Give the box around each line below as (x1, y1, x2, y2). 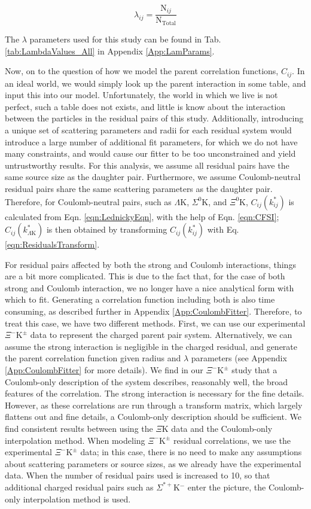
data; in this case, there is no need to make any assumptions (80, 446, 302, 458)
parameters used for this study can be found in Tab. (29, 32, 221, 45)
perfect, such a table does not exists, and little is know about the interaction (5, 100, 286, 112)
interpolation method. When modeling (5, 434, 145, 446)
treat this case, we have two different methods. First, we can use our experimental (5, 316, 306, 329)
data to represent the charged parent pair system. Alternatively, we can (30, 328, 292, 341)
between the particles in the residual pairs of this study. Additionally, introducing (5, 112, 304, 124)
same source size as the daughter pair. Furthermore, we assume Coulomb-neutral (5, 170, 301, 183)
